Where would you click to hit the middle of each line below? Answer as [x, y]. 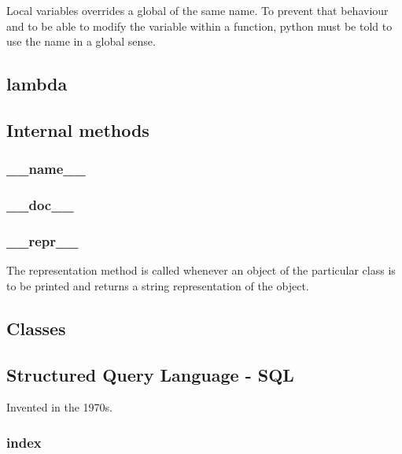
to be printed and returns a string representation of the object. [158, 285]
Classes [36, 328]
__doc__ [40, 205]
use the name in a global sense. [81, 41]
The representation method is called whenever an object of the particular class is [201, 270]
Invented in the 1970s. [60, 407]
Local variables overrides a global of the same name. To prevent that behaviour [197, 10]
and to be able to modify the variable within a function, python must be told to [199, 26]
